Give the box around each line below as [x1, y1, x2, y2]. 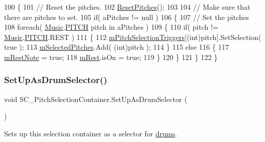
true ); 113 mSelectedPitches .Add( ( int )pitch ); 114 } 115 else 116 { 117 [4, 42, 229, 52]
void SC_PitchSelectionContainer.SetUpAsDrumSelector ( [4, 93, 187, 104]
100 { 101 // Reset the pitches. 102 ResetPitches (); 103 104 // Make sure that [4, 2, 251, 12]
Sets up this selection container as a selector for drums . [4, 128, 178, 138]
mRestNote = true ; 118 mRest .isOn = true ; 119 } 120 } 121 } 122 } [4, 51, 218, 62]
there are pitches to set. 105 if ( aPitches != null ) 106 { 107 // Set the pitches [4, 11, 249, 22]
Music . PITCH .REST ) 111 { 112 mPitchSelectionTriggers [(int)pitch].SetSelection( [4, 31, 261, 42]
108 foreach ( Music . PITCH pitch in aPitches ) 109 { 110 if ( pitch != [4, 22, 218, 32]
